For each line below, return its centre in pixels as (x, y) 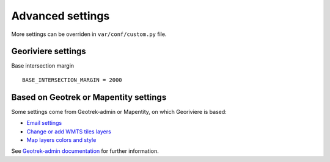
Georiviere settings (49, 51)
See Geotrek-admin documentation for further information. (85, 151)
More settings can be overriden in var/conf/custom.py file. (89, 34)
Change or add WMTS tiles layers (69, 132)
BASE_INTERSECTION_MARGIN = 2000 (72, 80)
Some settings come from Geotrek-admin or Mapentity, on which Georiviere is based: (119, 111)
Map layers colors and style (61, 139)
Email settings (44, 123)
